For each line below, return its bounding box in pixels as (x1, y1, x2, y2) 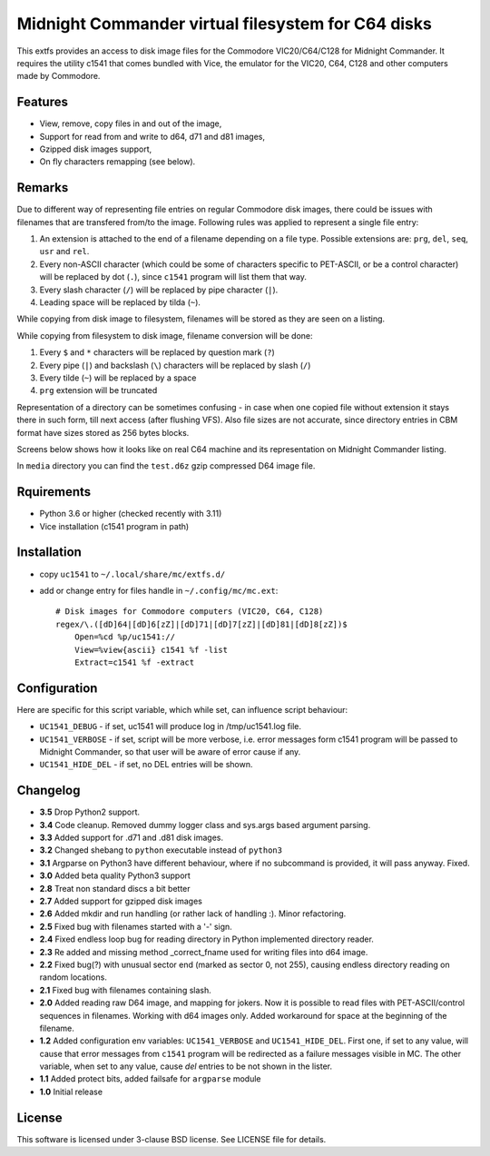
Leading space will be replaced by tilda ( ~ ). (39, 297, 201, 308)
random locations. (39, 972, 108, 983)
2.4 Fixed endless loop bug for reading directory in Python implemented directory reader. (39, 934, 374, 944)
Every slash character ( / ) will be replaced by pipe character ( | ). (39, 284, 279, 295)
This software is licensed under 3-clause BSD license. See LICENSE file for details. (16, 1133, 327, 1144)
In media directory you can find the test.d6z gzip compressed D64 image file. (16, 460, 316, 471)
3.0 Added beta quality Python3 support (39, 870, 191, 881)
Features (16, 94, 68, 110)
